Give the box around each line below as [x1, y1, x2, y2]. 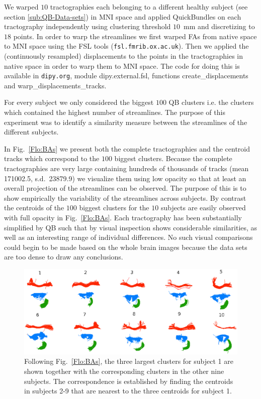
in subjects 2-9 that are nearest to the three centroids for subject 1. [24, 385, 232, 396]
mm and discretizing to [184, 21, 255, 32]
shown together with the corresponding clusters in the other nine [24, 365, 224, 376]
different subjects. [4, 126, 59, 137]
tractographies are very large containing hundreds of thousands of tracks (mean [4, 163, 249, 174]
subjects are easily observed [160, 202, 246, 213]
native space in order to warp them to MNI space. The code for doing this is [4, 60, 240, 71]
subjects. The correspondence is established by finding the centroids [24, 375, 233, 386]
